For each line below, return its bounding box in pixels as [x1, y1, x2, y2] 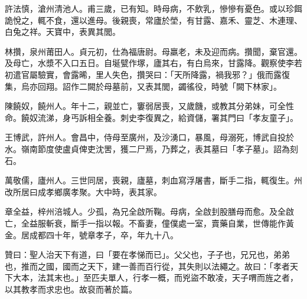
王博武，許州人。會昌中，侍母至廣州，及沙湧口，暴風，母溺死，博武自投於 [5, 131, 294, 143]
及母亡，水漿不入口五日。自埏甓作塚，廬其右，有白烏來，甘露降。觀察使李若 [5, 57, 302, 69]
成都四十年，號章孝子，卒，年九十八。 [29, 228, 178, 241]
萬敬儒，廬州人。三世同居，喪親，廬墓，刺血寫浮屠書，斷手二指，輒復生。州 [5, 174, 302, 186]
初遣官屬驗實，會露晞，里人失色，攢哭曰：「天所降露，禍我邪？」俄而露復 [5, 68, 290, 80]
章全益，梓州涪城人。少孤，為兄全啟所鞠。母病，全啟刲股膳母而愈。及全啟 [5, 205, 294, 218]
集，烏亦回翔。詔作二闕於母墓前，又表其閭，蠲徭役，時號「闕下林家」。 [5, 80, 282, 92]
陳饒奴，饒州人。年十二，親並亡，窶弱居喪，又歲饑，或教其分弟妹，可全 [5, 100, 286, 112]
